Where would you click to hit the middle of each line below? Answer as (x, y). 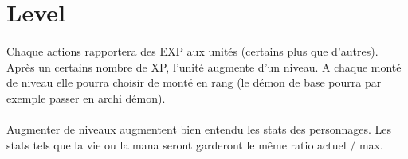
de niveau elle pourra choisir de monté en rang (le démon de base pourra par (194, 82)
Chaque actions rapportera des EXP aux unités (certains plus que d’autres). (192, 50)
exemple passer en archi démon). (86, 97)
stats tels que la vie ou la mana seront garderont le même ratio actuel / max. (195, 144)
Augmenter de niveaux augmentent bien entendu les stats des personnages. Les (199, 128)
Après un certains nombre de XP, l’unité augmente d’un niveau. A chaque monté (204, 66)
